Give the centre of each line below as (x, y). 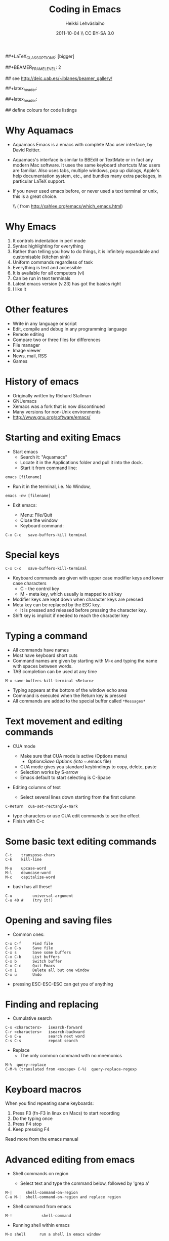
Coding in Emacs (85, 9)
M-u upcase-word (26, 868)
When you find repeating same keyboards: (50, 1103)
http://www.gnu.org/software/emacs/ (52, 417)
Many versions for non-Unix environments (57, 411)
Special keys (32, 555)
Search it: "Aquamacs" (44, 457)
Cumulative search (32, 1018)
